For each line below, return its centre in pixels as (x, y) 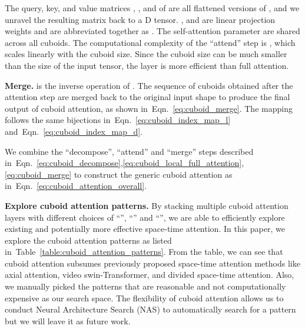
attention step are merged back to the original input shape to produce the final (147, 97)
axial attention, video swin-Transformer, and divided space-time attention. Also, (150, 275)
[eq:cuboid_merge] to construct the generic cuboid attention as (119, 174)
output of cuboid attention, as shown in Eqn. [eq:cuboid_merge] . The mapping (149, 108)
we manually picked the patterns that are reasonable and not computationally (145, 286)
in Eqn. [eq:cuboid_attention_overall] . (76, 186)
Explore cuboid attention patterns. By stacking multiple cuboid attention (147, 205)
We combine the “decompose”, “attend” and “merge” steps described (129, 151)
